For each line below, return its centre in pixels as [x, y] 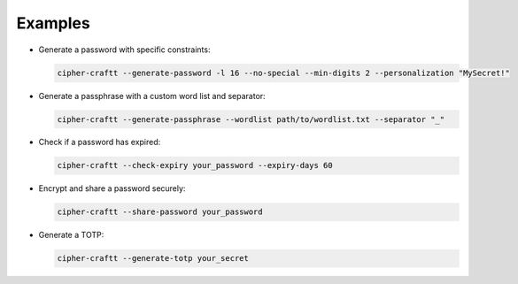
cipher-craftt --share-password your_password [160, 212]
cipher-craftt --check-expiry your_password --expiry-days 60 [195, 165]
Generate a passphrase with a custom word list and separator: [152, 96]
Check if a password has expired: [100, 142]
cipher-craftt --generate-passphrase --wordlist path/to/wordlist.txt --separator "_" [251, 119]
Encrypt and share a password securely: [112, 188]
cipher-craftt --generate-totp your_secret [153, 258]
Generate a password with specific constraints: [124, 50]
